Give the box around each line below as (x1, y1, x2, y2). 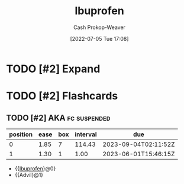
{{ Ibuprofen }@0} (14, 164, 56, 172)
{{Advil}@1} (14, 171, 43, 178)
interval (75, 130, 97, 138)
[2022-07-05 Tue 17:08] (70, 35, 129, 42)
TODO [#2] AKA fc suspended (6, 112, 111, 122)
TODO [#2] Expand (6, 62, 101, 75)
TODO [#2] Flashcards (6, 89, 118, 103)
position (9, 130, 33, 138)
